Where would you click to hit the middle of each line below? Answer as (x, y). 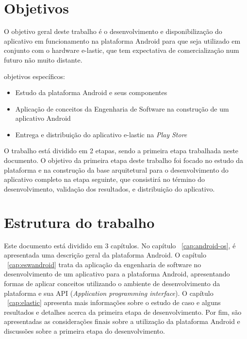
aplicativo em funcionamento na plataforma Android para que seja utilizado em (122, 40)
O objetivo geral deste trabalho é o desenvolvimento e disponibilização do (113, 31)
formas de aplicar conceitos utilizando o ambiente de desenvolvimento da (112, 283)
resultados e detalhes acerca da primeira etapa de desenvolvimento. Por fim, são (123, 312)
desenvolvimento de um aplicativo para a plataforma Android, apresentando (117, 274)
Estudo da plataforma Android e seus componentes (91, 92)
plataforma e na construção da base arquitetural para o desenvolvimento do (116, 169)
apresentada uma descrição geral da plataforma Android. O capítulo (105, 255)
